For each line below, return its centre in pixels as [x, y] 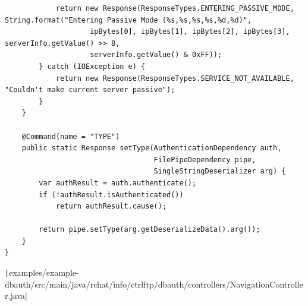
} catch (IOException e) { [92, 66]
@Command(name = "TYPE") [71, 136]
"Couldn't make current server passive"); [90, 90]
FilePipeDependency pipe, [205, 160]
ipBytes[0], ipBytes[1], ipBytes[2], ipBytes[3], [190, 32]
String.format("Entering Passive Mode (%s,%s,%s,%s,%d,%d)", [128, 20]
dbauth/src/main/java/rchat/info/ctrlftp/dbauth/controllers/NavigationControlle [154, 284]
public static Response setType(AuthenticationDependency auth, [152, 148]
